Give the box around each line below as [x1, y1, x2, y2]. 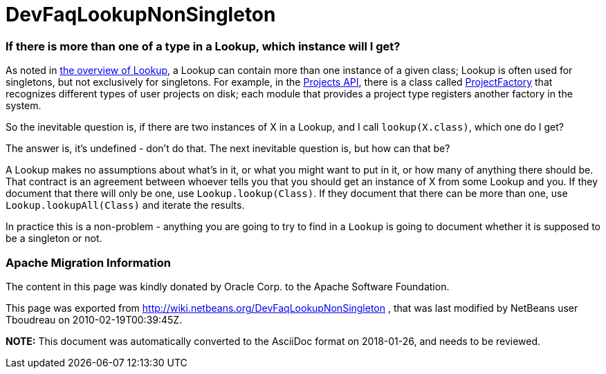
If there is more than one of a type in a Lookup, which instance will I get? [6, 39, 401, 53]
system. [6, 100, 42, 112]
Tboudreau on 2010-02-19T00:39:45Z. [6, 313, 183, 326]
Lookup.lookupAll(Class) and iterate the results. [6, 199, 245, 212]
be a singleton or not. [6, 232, 102, 245]
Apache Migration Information [6, 255, 171, 270]
